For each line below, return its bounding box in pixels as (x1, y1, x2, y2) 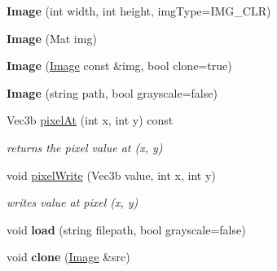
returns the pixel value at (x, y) (7, 138, 163, 155)
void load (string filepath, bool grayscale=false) (7, 221, 246, 238)
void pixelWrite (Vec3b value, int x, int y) (7, 166, 216, 183)
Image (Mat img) (7, 29, 97, 46)
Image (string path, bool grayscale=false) (7, 84, 218, 101)
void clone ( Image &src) (7, 248, 130, 265)
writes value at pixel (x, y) (7, 194, 138, 211)
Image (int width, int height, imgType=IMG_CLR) (7, 2, 271, 19)
